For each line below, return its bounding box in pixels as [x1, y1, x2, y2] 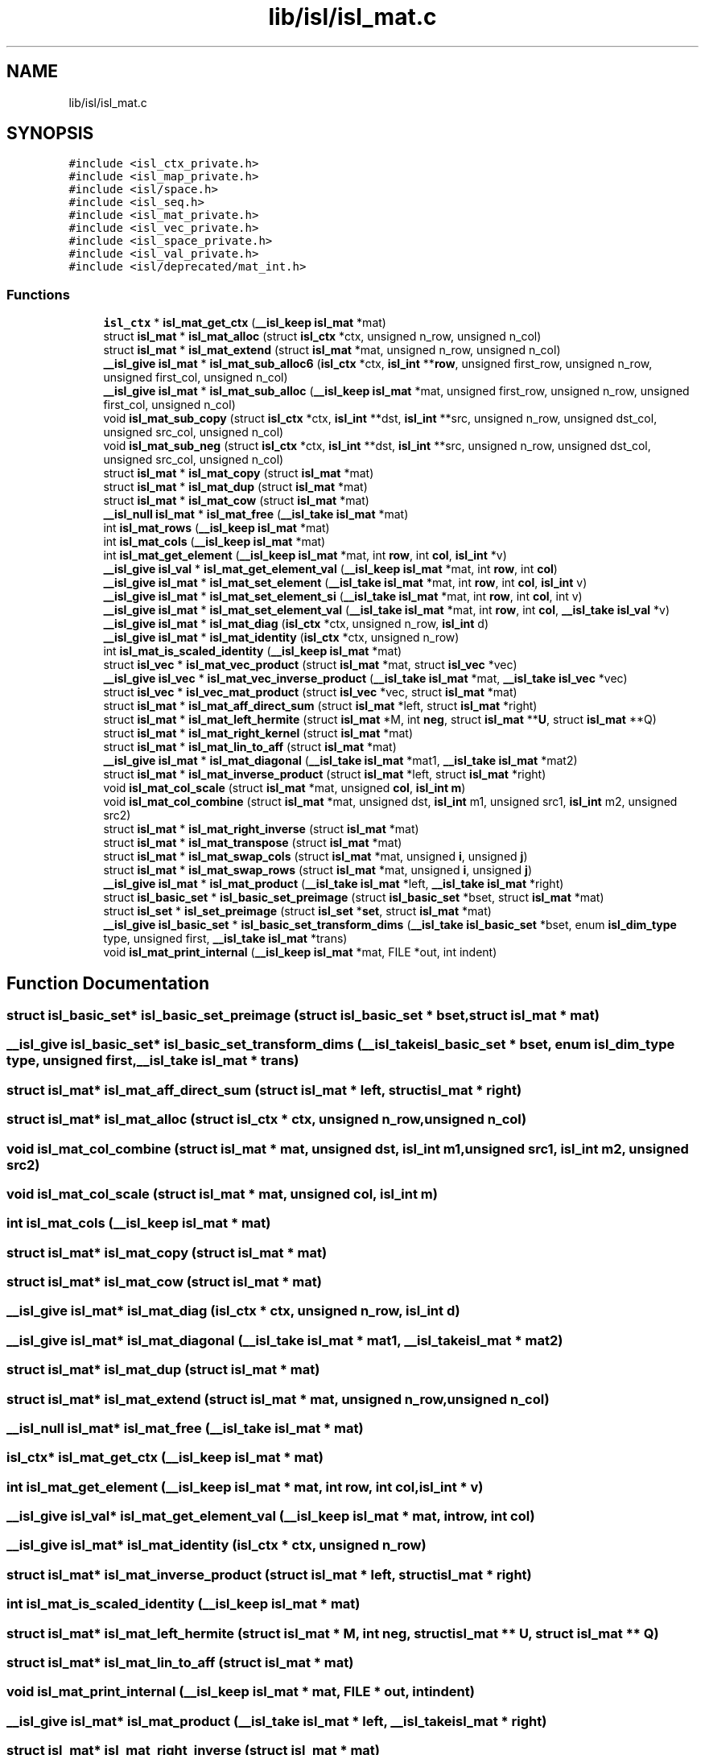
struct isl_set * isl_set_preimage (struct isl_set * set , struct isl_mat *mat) [103, 904, 492, 919]
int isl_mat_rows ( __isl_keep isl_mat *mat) [103, 521, 330, 535]
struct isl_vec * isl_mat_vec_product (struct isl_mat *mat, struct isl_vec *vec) [103, 658, 517, 672]
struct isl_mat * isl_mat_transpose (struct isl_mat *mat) [103, 836, 402, 850]
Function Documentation [6, 972, 209, 993]
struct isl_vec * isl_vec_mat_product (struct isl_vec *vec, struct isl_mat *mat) [103, 685, 517, 700]
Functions [6, 286, 70, 303]
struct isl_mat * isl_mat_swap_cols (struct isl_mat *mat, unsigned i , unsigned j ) [103, 849, 528, 864]
